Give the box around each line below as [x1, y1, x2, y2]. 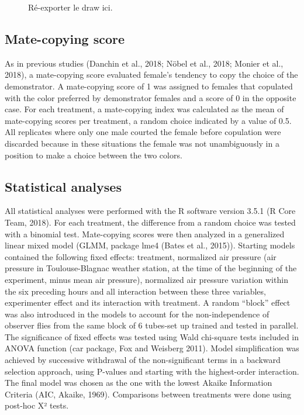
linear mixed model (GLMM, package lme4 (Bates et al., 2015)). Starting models [5, 239, 295, 251]
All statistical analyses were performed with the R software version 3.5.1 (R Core [5, 205, 296, 217]
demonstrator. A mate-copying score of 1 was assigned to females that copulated [5, 79, 293, 92]
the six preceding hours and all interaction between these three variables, [5, 285, 266, 297]
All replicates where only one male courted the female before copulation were [5, 126, 281, 138]
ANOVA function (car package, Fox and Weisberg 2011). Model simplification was [5, 342, 299, 354]
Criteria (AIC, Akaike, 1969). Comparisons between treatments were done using [5, 388, 292, 400]
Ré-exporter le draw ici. [28, 1, 113, 13]
